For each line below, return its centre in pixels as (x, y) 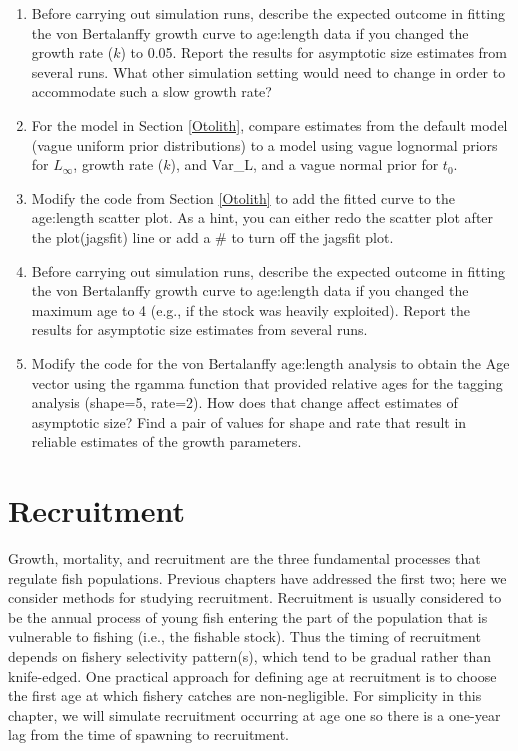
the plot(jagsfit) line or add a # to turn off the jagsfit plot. (212, 236)
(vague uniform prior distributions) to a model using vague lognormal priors (264, 144)
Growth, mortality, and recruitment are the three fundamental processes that (244, 558)
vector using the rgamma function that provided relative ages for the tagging (267, 382)
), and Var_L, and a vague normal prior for (304, 164)
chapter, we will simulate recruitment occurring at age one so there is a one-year (254, 714)
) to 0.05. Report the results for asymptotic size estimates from (313, 52)
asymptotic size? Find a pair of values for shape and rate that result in (249, 421)
